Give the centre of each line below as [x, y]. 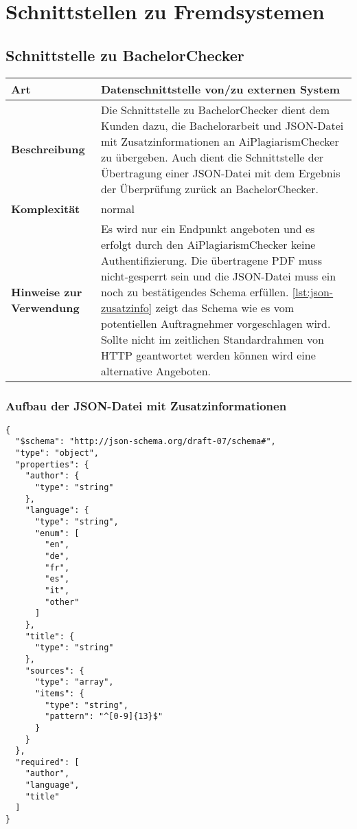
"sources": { [55, 671]
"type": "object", [57, 453]
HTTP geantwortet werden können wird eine [208, 355]
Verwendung [45, 307]
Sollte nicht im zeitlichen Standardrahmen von [212, 339]
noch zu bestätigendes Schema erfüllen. [195, 291]
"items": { [59, 693]
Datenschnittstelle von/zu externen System [220, 89]
